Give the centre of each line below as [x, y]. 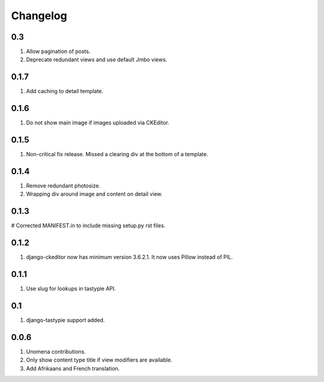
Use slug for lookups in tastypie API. [71, 289]
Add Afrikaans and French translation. [73, 368]
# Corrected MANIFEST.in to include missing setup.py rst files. [88, 226]
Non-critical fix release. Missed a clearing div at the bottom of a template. [117, 154]
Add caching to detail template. [65, 91]
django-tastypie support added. [65, 320]
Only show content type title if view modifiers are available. [99, 360]
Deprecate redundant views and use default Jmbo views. [97, 59]
